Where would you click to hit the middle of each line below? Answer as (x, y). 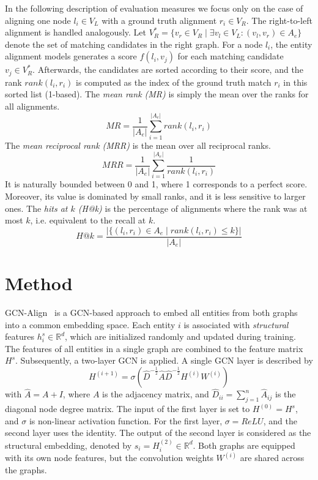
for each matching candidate (231, 56)
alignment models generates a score (71, 56)
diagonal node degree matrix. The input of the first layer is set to (128, 408)
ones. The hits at (36, 208)
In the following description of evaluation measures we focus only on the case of (154, 8)
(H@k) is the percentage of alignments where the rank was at (193, 208)
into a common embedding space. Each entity (90, 324)
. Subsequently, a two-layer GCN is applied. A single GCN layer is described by (164, 360)
